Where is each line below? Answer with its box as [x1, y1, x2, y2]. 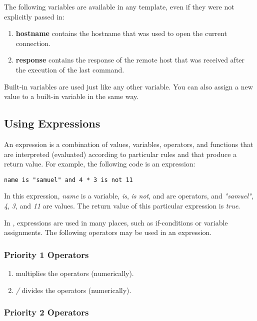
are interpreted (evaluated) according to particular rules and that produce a [4, 148, 237, 159]
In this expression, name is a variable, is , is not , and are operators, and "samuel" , [4, 190, 253, 201]
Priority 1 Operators [4, 248, 89, 260]
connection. [15, 37, 51, 48]
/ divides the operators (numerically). [15, 284, 131, 295]
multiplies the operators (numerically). [15, 267, 134, 278]
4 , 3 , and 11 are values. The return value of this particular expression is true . [4, 200, 240, 210]
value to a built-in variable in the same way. [4, 91, 139, 101]
